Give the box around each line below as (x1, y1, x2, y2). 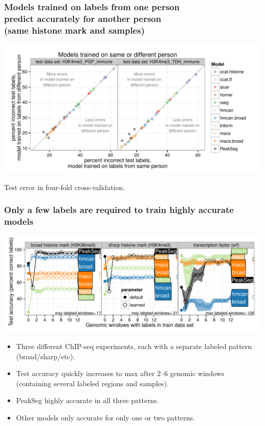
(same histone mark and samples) (4, 23, 145, 36)
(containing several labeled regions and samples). (16, 378, 169, 388)
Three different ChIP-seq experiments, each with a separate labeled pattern (16, 340, 252, 351)
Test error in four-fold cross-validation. (4, 181, 125, 192)
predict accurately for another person (4, 12, 162, 24)
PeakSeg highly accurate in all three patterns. (16, 395, 159, 406)
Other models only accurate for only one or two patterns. (16, 412, 195, 422)
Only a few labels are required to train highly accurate (4, 203, 234, 216)
